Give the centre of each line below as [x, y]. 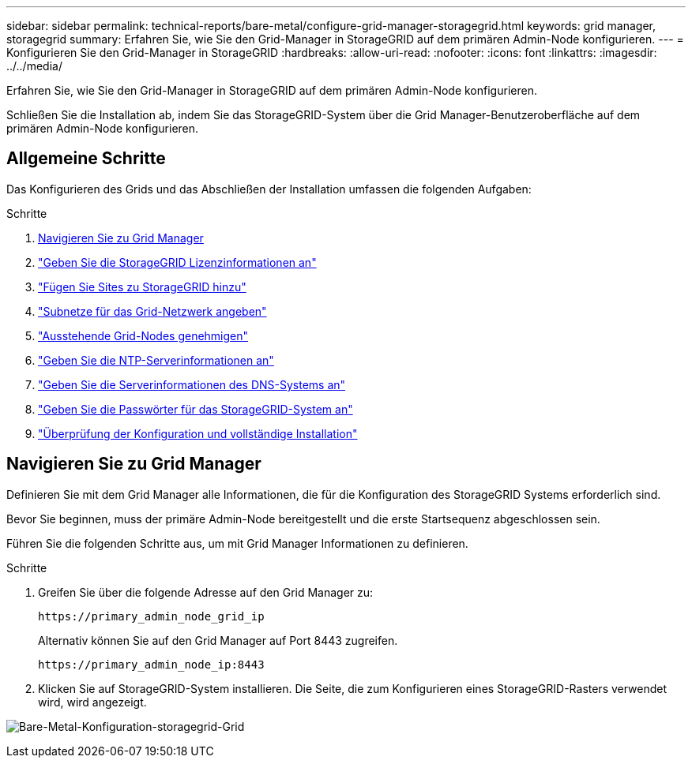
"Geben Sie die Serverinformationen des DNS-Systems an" [192, 384]
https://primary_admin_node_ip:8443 [151, 664]
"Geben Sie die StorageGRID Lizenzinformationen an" [177, 262]
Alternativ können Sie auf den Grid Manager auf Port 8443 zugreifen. [218, 640]
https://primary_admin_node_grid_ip [151, 616]
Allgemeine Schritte [86, 159]
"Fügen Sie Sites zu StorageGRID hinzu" [142, 286]
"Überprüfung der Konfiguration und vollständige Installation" [198, 433]
